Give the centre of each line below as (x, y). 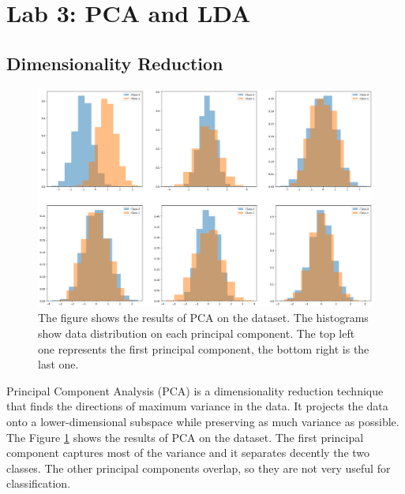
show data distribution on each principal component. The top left (197, 333)
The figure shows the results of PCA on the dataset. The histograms (203, 318)
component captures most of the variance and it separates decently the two (188, 453)
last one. (58, 364)
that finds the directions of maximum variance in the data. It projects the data (197, 406)
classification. (39, 483)
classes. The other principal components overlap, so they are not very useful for (199, 468)
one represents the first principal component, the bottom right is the (204, 348)
